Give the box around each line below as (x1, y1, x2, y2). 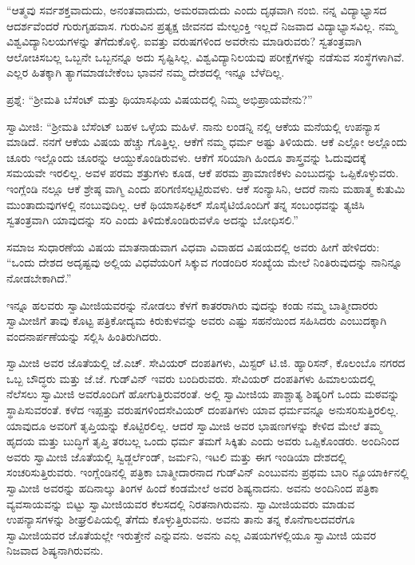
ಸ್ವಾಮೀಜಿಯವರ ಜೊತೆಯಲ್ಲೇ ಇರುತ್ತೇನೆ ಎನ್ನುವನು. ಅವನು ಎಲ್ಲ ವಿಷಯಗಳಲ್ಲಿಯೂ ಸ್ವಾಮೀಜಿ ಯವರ (6, 526, 377, 543)
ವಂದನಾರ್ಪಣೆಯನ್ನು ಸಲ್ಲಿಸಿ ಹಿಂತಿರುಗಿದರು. (6, 327, 162, 344)
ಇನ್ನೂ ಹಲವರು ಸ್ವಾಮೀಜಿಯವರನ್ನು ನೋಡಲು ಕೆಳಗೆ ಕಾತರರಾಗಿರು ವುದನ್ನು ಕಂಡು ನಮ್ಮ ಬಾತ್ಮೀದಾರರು (6, 296, 378, 313)
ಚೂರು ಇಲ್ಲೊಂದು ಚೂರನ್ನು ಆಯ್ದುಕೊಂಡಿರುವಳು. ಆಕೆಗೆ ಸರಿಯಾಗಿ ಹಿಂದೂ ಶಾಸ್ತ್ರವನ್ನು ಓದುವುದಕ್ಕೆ (6, 148, 366, 165)
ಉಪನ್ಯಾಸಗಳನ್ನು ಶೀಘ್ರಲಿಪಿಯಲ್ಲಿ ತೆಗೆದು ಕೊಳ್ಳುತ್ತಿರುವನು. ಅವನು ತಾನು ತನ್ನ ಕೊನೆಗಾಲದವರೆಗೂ (6, 511, 355, 527)
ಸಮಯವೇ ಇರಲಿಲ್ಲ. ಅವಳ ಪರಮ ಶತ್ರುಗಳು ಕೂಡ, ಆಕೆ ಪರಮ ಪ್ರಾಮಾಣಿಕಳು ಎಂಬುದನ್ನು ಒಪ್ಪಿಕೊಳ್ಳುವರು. (6, 164, 399, 181)
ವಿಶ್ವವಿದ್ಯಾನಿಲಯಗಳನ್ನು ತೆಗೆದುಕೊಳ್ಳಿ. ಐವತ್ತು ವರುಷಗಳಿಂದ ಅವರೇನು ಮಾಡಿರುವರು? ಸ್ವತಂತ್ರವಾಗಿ (6, 33, 362, 49)
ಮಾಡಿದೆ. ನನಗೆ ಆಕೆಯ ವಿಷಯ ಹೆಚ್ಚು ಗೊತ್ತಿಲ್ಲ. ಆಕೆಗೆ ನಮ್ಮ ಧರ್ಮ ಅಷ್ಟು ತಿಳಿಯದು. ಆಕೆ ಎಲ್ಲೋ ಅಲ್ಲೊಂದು (6, 133, 408, 150)
